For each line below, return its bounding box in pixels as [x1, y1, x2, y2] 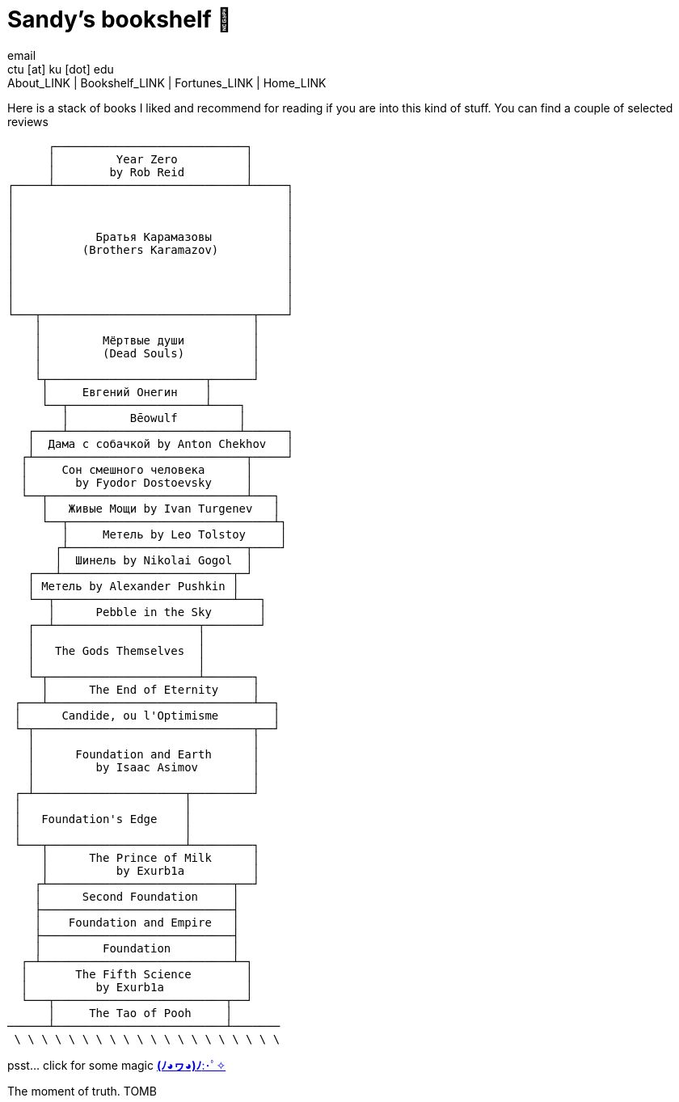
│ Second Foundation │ [34, 889, 239, 903]
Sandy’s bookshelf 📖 [7, 6, 232, 33]
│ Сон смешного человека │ [20, 462, 253, 476]
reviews [7, 114, 48, 129]
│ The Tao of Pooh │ [48, 1006, 233, 1020]
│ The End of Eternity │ [41, 682, 259, 696]
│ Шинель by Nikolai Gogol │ [55, 553, 253, 567]
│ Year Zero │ [48, 152, 253, 166]
